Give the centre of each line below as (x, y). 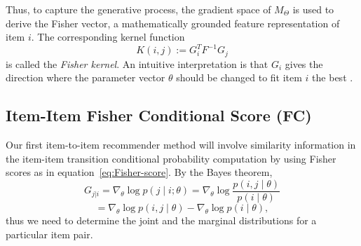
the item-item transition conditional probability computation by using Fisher (171, 158)
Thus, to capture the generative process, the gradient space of (138, 9)
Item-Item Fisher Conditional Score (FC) (159, 115)
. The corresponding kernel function (108, 37)
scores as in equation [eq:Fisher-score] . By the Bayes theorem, (139, 172)
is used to (313, 9)
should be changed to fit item (239, 77)
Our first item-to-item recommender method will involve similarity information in (181, 145)
